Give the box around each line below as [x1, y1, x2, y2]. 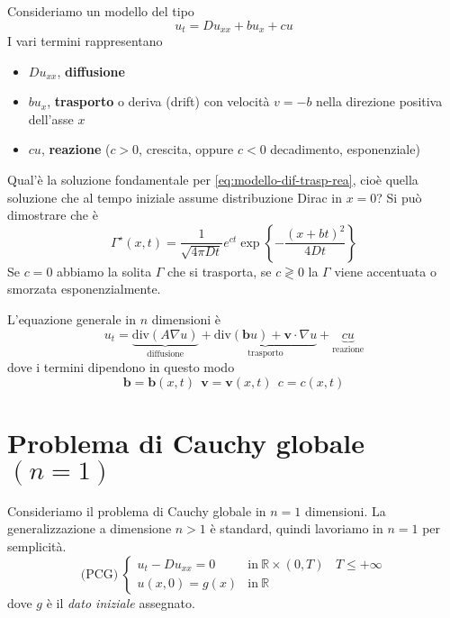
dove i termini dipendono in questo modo [7, 358, 235, 377]
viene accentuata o [334, 261, 436, 280]
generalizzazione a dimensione [7, 519, 172, 538]
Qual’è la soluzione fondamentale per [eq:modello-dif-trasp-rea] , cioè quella [7, 170, 418, 189]
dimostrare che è [7, 205, 98, 224]
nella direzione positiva [316, 92, 443, 111]
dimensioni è [151, 309, 220, 328]
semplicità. [7, 536, 67, 555]
